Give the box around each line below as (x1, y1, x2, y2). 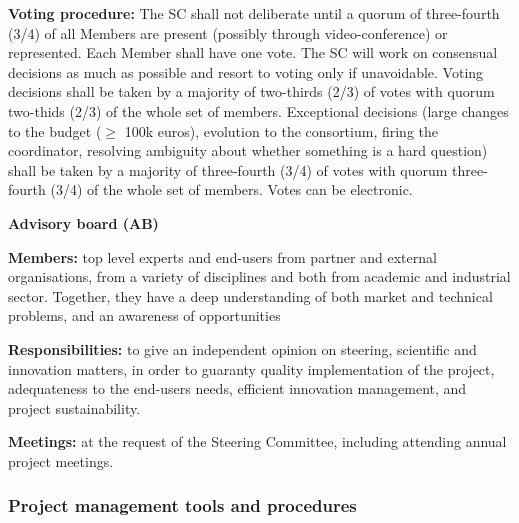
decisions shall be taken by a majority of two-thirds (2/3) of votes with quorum (8, 81, 495, 102)
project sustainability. (8, 397, 141, 418)
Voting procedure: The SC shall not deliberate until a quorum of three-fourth (8, 3, 500, 23)
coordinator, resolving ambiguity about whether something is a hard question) (8, 140, 488, 161)
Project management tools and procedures (8, 493, 357, 518)
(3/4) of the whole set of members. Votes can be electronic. (50, 179, 413, 200)
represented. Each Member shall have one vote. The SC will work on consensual (8, 42, 498, 63)
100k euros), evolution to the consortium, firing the (124, 120, 439, 141)
